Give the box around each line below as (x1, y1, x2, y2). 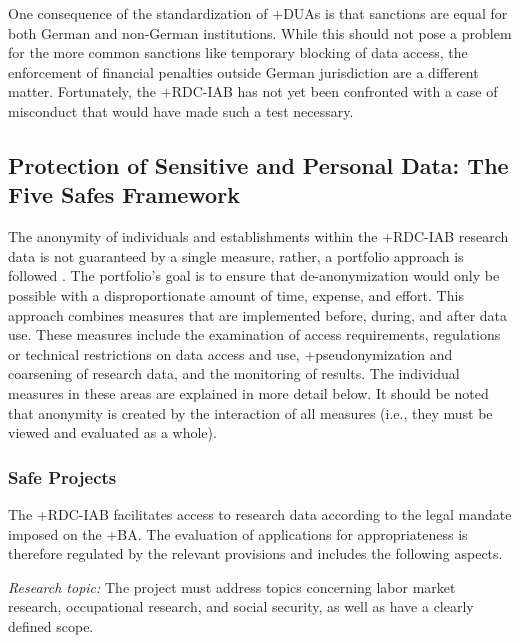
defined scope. (8, 615, 94, 636)
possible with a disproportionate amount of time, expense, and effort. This (8, 284, 464, 305)
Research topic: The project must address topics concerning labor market (8, 576, 456, 597)
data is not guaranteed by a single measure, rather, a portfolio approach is (8, 245, 464, 266)
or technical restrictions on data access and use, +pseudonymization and (8, 343, 453, 364)
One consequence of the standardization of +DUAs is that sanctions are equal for (8, 3, 508, 23)
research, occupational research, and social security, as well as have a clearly (8, 596, 474, 617)
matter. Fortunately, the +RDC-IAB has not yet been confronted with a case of (8, 81, 498, 102)
